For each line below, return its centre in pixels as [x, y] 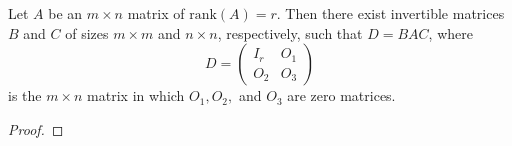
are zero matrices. [341, 95]
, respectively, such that [290, 32]
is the [25, 95]
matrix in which [136, 95]
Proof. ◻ [36, 128]
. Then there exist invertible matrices [390, 13]
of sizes [87, 32]
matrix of [156, 13]
